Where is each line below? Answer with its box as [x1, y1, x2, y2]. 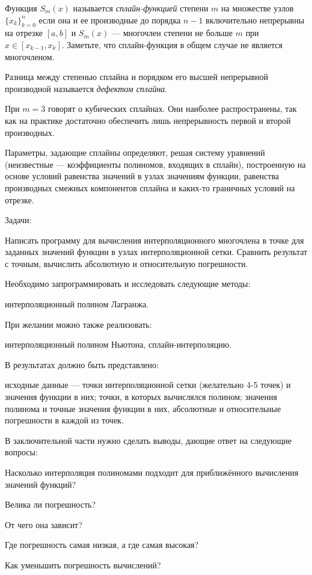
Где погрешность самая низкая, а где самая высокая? [5, 538, 199, 551]
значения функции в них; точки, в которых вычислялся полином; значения [5, 390, 277, 403]
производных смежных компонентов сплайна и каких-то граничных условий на [5, 181, 295, 194]
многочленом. [5, 50, 55, 63]
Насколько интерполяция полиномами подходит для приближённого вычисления [5, 466, 299, 479]
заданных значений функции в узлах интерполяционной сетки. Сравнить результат [5, 245, 308, 258]
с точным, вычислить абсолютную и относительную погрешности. [5, 257, 248, 269]
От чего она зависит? [5, 518, 82, 530]
